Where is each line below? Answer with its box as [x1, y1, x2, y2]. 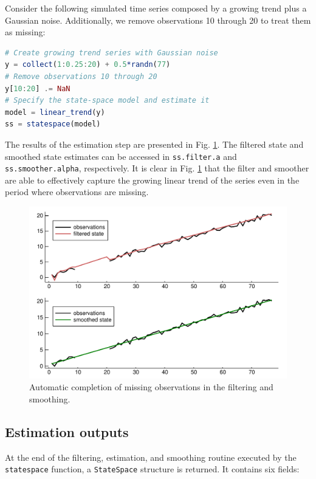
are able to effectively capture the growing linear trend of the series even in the [5, 173, 300, 186]
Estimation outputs [5, 422, 129, 441]
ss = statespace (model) [5, 120, 101, 129]
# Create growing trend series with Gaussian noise [5, 48, 218, 57]
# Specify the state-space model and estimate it [5, 96, 210, 105]
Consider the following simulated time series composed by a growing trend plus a [5, 2, 307, 14]
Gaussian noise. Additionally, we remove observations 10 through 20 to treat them [5, 13, 311, 26]
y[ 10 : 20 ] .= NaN [5, 84, 70, 93]
